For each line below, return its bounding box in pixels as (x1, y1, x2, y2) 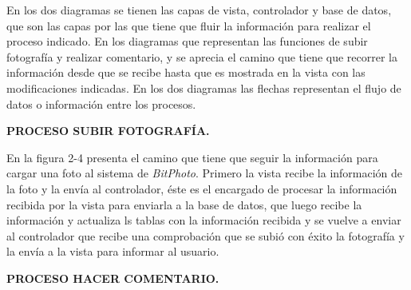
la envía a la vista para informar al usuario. (6, 243, 219, 260)
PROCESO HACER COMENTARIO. (6, 269, 219, 286)
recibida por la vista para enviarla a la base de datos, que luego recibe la (6, 196, 362, 213)
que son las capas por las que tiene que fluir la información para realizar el (6, 17, 371, 34)
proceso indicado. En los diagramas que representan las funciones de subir (6, 33, 368, 50)
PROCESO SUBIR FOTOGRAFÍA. (6, 122, 210, 139)
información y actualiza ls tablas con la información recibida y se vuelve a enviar (6, 212, 401, 228)
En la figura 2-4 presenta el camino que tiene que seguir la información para (6, 149, 378, 165)
